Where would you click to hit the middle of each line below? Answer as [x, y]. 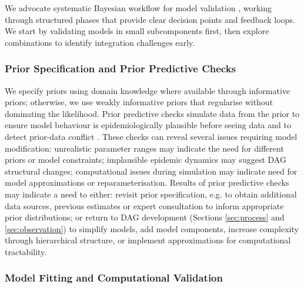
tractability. [26, 251]
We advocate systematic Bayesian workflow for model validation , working [138, 8]
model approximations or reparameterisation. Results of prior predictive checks [147, 182]
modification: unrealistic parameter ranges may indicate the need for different [144, 148]
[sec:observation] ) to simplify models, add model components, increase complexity [152, 228]
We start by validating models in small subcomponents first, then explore [137, 31]
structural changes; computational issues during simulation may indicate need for [151, 171]
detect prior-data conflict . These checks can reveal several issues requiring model [151, 136]
